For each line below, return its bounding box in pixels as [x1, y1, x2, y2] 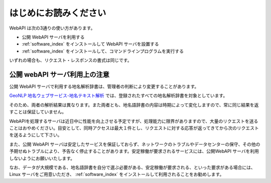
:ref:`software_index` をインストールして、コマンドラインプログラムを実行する [22, 48, 184, 54]
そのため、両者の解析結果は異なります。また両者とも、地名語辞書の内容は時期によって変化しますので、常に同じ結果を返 [9, 101, 259, 107]
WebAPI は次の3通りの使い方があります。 [9, 25, 95, 31]
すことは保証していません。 [9, 109, 67, 115]
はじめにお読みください [9, 7, 106, 18]
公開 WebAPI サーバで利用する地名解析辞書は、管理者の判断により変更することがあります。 [9, 83, 199, 89]
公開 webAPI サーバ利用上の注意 [9, 70, 110, 78]
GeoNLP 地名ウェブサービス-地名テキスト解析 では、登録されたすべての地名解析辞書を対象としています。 [9, 92, 228, 98]
